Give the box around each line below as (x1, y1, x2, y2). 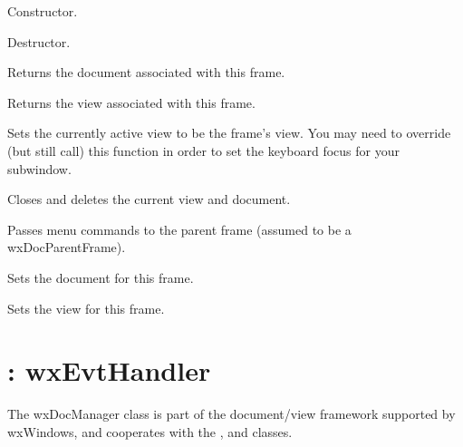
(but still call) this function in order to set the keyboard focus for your (7, 141, 400, 160)
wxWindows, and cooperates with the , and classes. (7, 422, 293, 441)
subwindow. (7, 159, 72, 178)
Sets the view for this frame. (7, 298, 165, 317)
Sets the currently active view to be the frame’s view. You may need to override (7, 123, 451, 142)
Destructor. (7, 32, 71, 51)
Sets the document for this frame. (7, 267, 194, 287)
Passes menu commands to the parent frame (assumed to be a (7, 219, 352, 238)
